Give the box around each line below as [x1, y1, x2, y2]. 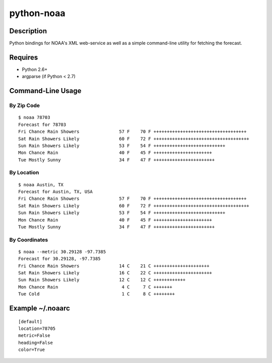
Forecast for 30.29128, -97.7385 [18, 256, 101, 262]
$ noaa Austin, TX [18, 182, 64, 187]
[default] [18, 319, 42, 324]
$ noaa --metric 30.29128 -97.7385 [18, 249, 106, 254]
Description [9, 27, 47, 35]
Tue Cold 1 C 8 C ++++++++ [18, 291, 175, 297]
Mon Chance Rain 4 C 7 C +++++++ [18, 284, 172, 289]
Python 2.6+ [22, 66, 48, 72]
